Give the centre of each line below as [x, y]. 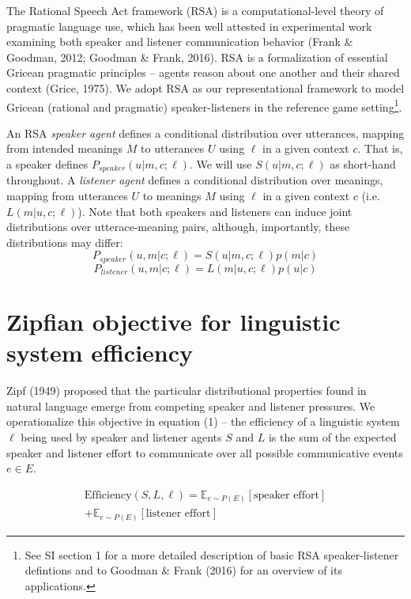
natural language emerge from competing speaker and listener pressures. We [191, 406]
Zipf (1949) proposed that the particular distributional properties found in [187, 390]
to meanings [172, 196]
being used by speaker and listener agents [121, 436]
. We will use [221, 164]
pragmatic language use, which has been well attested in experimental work [189, 26]
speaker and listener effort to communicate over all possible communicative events [205, 452]
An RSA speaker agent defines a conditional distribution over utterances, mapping [205, 133]
